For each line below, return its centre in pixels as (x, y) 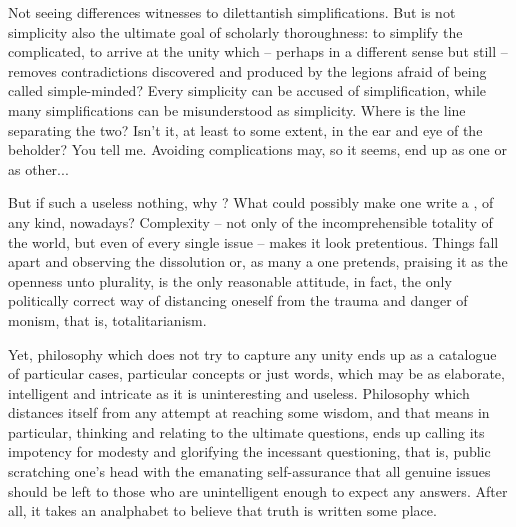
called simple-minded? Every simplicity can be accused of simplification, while (247, 90)
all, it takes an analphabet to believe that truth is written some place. (222, 510)
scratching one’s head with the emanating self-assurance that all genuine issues (249, 471)
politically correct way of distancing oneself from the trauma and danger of (238, 300)
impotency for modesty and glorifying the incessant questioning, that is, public (249, 451)
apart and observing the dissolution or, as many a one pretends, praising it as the (258, 261)
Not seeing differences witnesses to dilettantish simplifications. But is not (232, 12)
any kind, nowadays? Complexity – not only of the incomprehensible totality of (250, 221)
